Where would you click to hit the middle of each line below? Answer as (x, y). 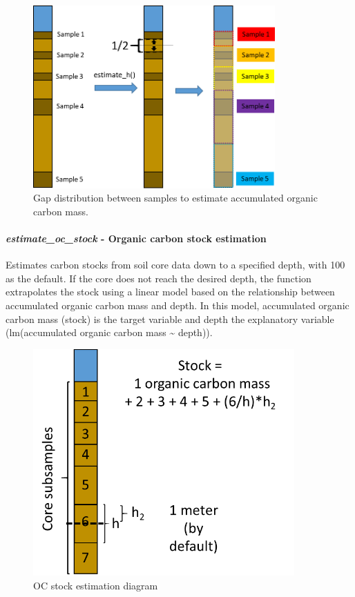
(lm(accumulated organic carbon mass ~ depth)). (109, 332)
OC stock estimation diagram (96, 586)
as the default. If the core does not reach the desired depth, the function (159, 278)
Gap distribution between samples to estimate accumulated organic (175, 198)
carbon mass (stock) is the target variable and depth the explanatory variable (170, 319)
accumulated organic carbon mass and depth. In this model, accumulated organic (177, 305)
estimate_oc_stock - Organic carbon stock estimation (136, 238)
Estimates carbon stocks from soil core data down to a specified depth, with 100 (175, 265)
